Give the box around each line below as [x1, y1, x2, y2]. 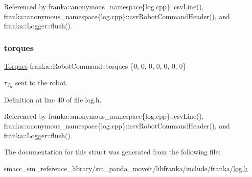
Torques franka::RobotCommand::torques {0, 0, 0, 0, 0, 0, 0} [4, 61, 186, 71]
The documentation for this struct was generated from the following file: [4, 147, 221, 157]
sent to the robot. [15, 77, 68, 87]
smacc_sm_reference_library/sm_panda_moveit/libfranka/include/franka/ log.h [4, 163, 248, 173]
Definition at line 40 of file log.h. [4, 94, 102, 104]
